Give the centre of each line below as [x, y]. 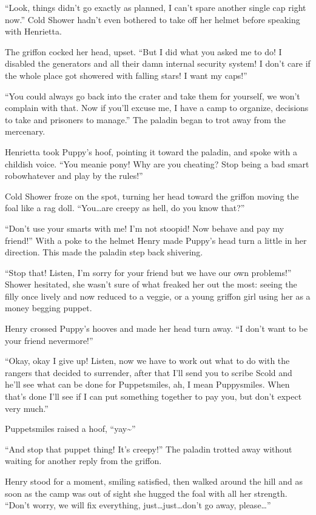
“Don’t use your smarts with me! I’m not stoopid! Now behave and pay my [145, 228]
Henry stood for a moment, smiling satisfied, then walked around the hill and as [154, 481]
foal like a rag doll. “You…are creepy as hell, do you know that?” [125, 208]
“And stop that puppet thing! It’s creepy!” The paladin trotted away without [149, 449]
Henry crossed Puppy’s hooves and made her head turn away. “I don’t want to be [156, 328]
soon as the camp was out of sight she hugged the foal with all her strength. [146, 493]
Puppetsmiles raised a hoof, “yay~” [70, 429]
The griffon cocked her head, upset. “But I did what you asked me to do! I [143, 51]
